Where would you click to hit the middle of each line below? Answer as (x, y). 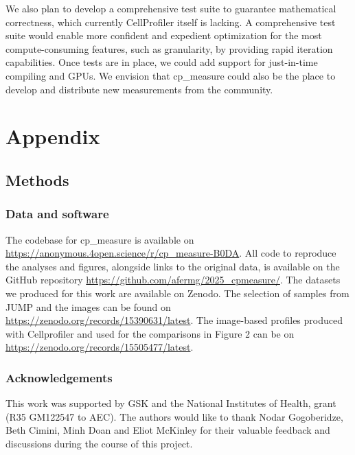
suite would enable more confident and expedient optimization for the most (164, 35)
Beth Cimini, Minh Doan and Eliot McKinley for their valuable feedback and (168, 430)
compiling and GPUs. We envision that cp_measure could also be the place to (171, 75)
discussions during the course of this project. (99, 443)
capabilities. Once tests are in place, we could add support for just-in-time (162, 62)
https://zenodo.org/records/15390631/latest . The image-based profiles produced (174, 320)
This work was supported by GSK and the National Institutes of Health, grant (171, 403)
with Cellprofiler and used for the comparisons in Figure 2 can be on (150, 333)
